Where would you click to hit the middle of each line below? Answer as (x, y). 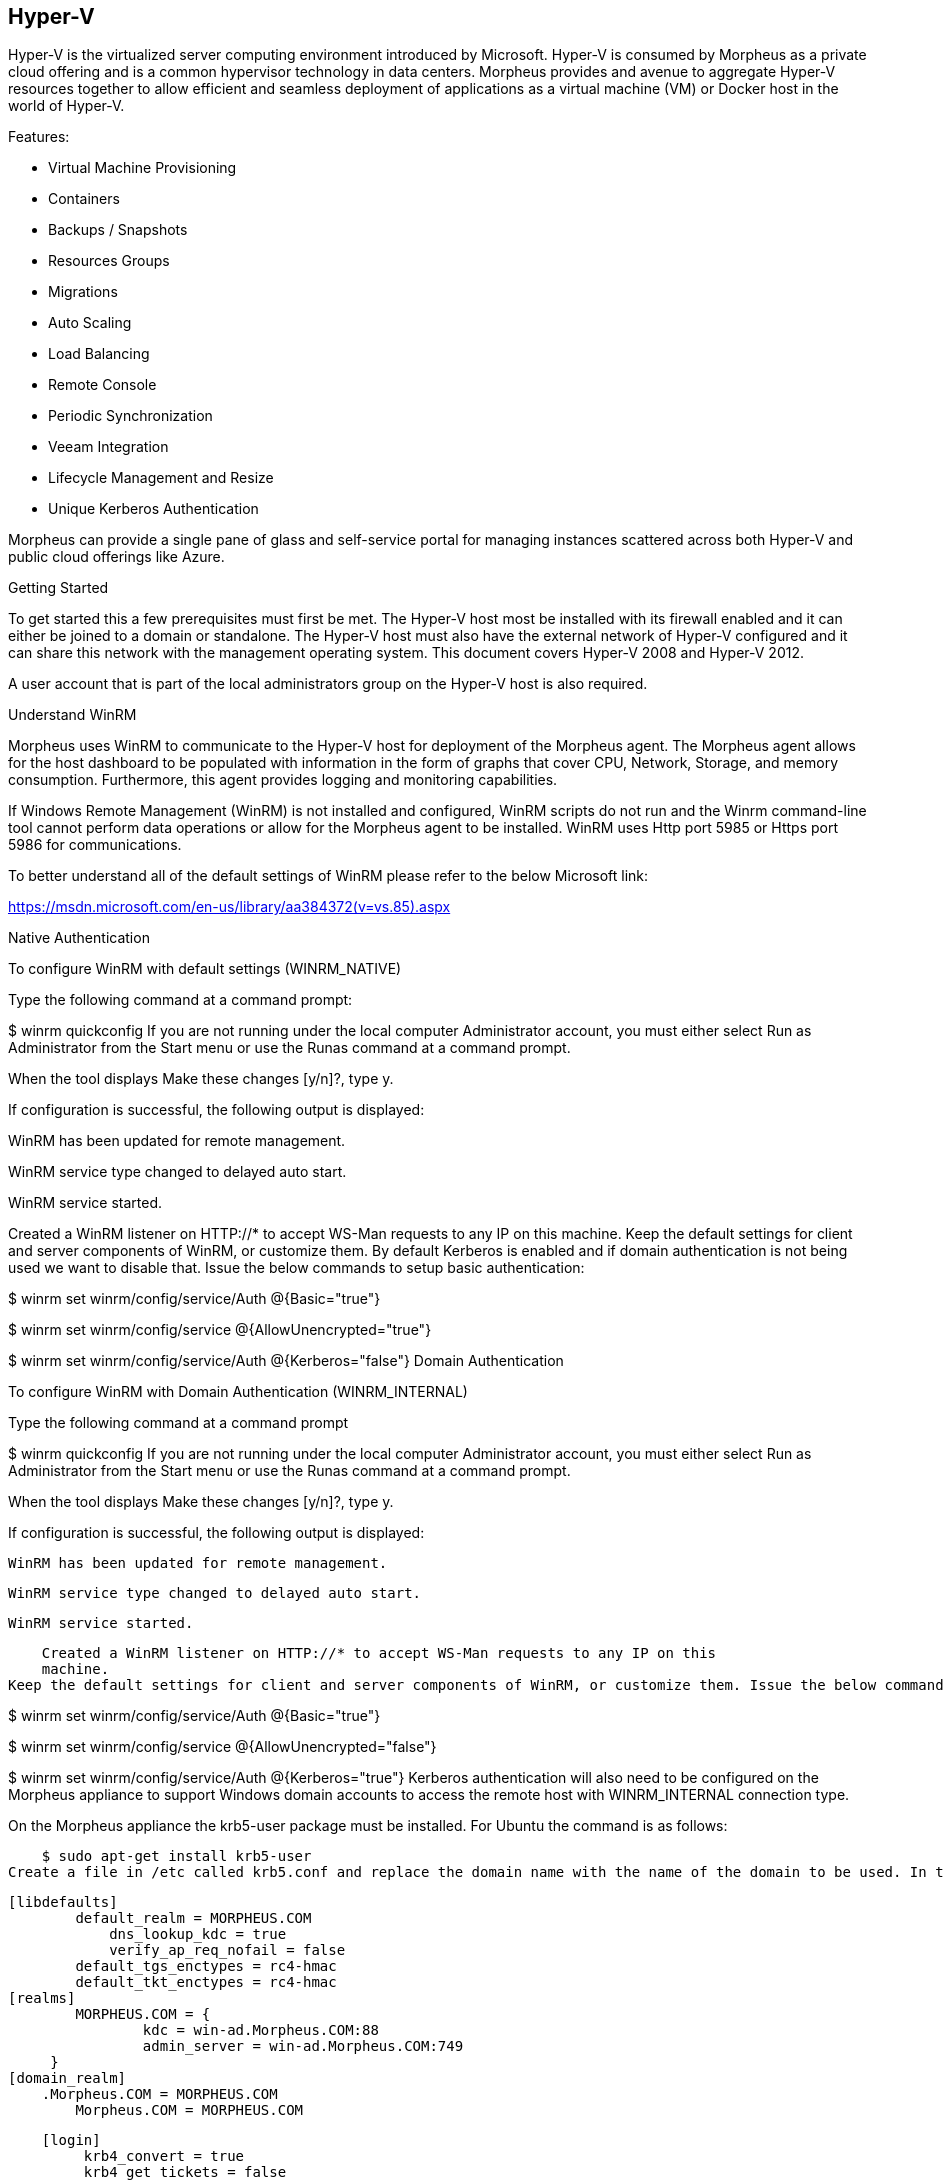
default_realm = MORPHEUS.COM (193, 1918)
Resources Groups (109, 261)
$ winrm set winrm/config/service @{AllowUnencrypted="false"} (222, 1747)
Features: (39, 137)
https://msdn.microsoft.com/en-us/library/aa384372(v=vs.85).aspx (229, 907)
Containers (84, 199)
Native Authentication (79, 938)
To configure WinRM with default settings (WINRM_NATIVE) (205, 969)
